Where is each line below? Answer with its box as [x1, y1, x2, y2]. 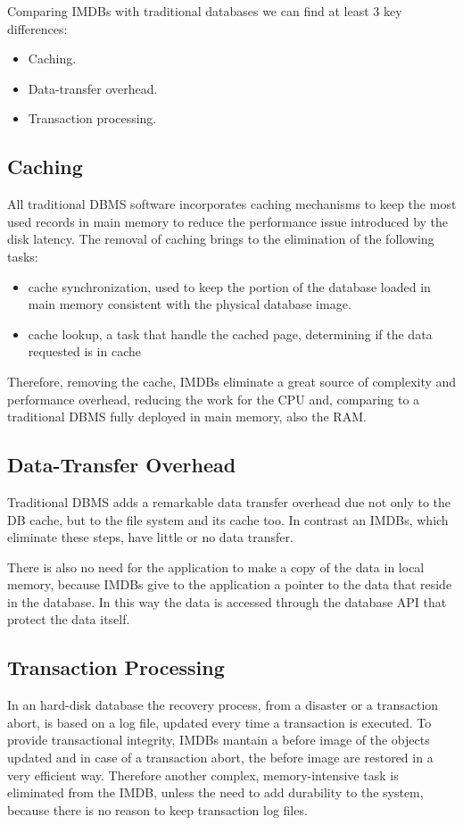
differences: [7, 19, 68, 37]
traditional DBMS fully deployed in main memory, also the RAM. [7, 407, 367, 426]
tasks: [7, 246, 38, 265]
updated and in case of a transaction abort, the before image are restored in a [7, 748, 434, 767]
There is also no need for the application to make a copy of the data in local [7, 557, 425, 576]
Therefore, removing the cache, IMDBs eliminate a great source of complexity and [7, 371, 457, 390]
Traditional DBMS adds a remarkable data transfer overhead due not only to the [7, 492, 451, 511]
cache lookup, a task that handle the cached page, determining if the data [28, 324, 433, 343]
